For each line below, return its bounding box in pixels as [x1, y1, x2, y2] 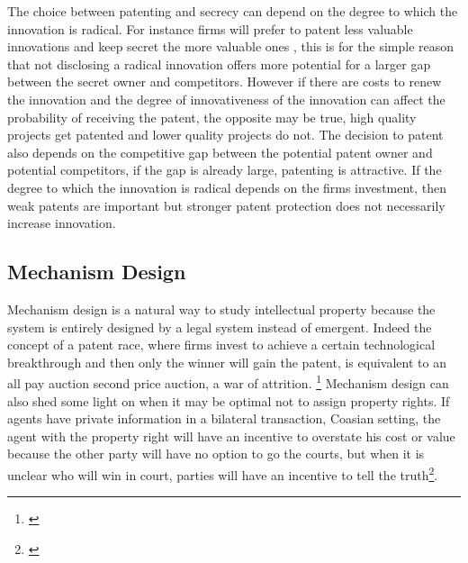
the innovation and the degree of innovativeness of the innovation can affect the [7, 89, 445, 108]
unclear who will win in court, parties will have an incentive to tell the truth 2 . [7, 462, 438, 484]
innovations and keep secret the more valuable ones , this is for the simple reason [7, 37, 454, 56]
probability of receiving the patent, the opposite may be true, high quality [7, 107, 417, 126]
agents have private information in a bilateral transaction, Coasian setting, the [7, 409, 441, 428]
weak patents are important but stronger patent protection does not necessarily [7, 195, 445, 214]
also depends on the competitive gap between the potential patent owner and [7, 142, 433, 161]
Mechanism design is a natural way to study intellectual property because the [7, 299, 436, 318]
